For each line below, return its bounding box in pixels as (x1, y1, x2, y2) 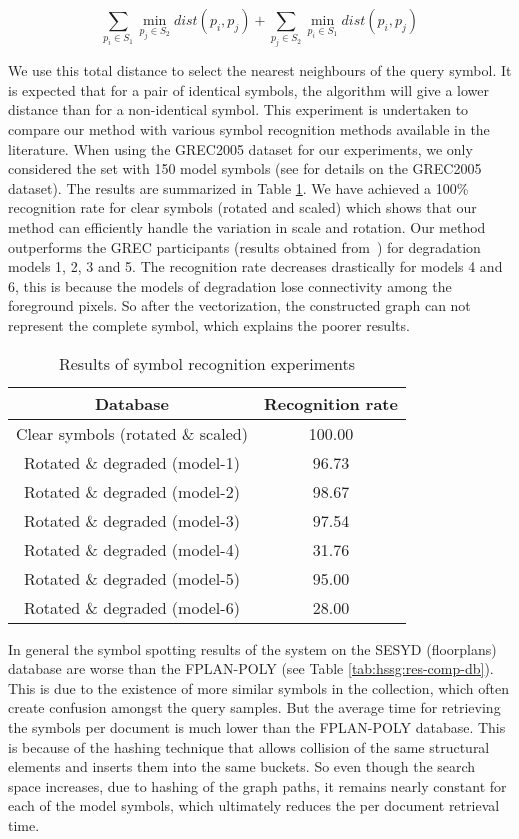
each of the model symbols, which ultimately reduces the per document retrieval (8, 795, 500, 816)
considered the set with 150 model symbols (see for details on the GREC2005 (8, 158, 482, 179)
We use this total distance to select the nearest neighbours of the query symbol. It (8, 60, 512, 81)
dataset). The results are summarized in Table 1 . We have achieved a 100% (8, 177, 469, 198)
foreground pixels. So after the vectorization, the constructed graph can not (8, 295, 471, 316)
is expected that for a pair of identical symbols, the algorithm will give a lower (8, 79, 490, 100)
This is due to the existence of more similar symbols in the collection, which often (8, 677, 509, 698)
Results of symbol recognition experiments (58, 351, 356, 375)
